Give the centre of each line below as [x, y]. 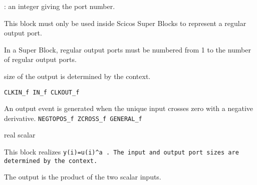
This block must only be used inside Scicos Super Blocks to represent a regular [125, 23]
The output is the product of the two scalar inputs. [83, 177]
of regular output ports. [40, 59]
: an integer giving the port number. [60, 6]
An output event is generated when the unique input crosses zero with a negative [129, 108]
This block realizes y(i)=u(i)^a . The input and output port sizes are [121, 152]
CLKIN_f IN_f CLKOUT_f [42, 92]
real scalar [20, 135]
